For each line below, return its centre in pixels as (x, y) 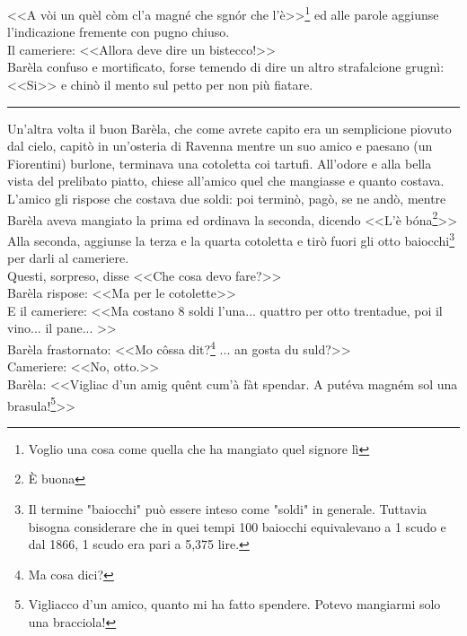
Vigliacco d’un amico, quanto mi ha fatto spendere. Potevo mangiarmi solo (234, 604)
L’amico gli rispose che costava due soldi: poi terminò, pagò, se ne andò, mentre (227, 198)
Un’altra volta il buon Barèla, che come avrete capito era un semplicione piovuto (229, 128)
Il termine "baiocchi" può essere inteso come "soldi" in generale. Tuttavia (228, 508)
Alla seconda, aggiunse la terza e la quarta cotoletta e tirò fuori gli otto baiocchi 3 (231, 239)
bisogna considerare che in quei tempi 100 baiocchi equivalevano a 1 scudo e (237, 526)
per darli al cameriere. (68, 258)
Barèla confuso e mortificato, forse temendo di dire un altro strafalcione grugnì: (226, 67)
